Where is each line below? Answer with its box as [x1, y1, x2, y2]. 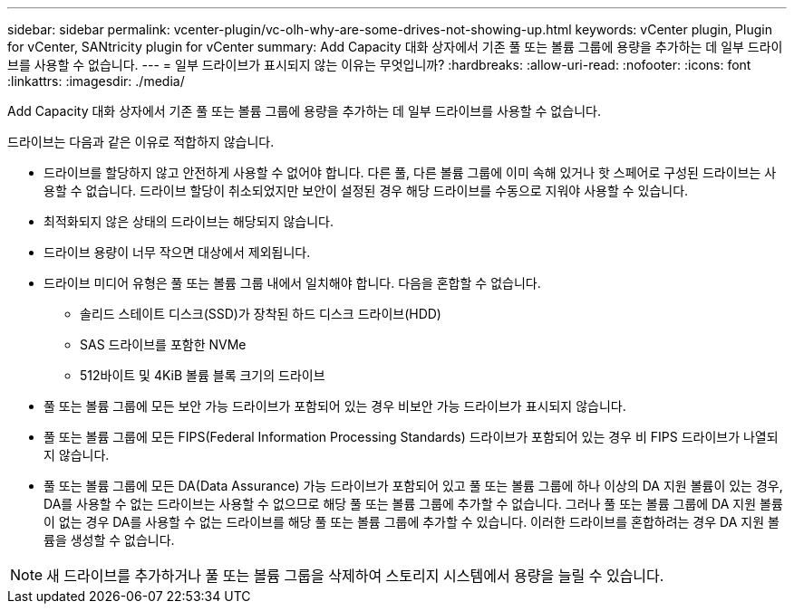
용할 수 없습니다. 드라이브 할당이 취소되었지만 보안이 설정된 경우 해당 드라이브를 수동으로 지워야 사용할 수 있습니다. [44, 183, 689, 198]
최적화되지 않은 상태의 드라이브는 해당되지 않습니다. [44, 214, 334, 229]
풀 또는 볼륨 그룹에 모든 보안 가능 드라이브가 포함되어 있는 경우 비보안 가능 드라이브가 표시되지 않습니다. [44, 398, 626, 414]
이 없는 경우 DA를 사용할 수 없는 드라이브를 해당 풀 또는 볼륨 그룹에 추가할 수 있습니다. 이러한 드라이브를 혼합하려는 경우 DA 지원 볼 [44, 514, 779, 530]
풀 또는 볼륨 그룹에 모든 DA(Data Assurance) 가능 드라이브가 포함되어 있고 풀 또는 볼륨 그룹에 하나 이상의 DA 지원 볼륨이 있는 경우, [44, 478, 783, 493]
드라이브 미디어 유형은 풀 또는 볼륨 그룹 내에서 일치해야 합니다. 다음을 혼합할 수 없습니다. [44, 275, 541, 291]
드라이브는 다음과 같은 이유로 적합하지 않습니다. [7, 134, 275, 149]
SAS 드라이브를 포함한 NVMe [80, 337, 247, 352]
